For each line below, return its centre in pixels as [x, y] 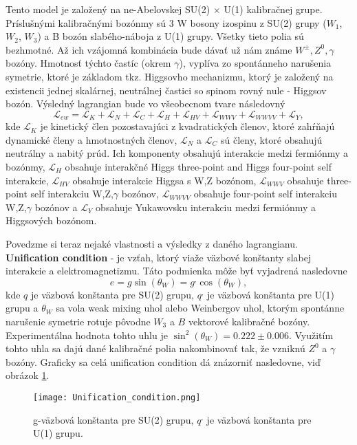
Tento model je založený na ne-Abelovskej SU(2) [108, 9]
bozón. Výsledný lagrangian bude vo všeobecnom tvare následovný [145, 104]
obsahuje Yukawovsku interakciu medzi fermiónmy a [206, 207]
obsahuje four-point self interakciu [266, 194]
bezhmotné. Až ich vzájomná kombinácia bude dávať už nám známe [149, 49]
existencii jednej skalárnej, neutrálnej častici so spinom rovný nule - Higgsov [166, 90]
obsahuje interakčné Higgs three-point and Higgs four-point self [198, 166]
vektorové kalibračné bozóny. [249, 321]
